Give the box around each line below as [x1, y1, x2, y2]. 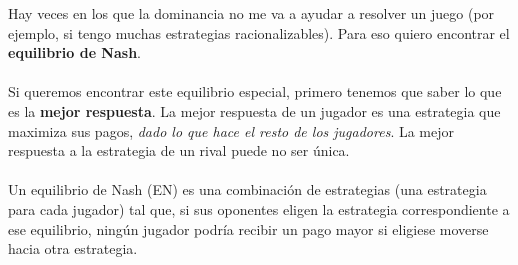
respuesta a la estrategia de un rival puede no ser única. [8, 140, 350, 161]
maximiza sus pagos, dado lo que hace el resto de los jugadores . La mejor [8, 120, 454, 141]
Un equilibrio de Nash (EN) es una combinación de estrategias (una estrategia [8, 179, 487, 200]
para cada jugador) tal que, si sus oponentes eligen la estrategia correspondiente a [8, 198, 510, 219]
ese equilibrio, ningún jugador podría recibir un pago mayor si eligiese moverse [8, 218, 489, 239]
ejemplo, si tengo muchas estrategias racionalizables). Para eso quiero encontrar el [8, 22, 510, 43]
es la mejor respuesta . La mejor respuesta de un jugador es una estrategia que [8, 100, 501, 121]
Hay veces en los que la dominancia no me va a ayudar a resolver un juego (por [8, 3, 495, 23]
